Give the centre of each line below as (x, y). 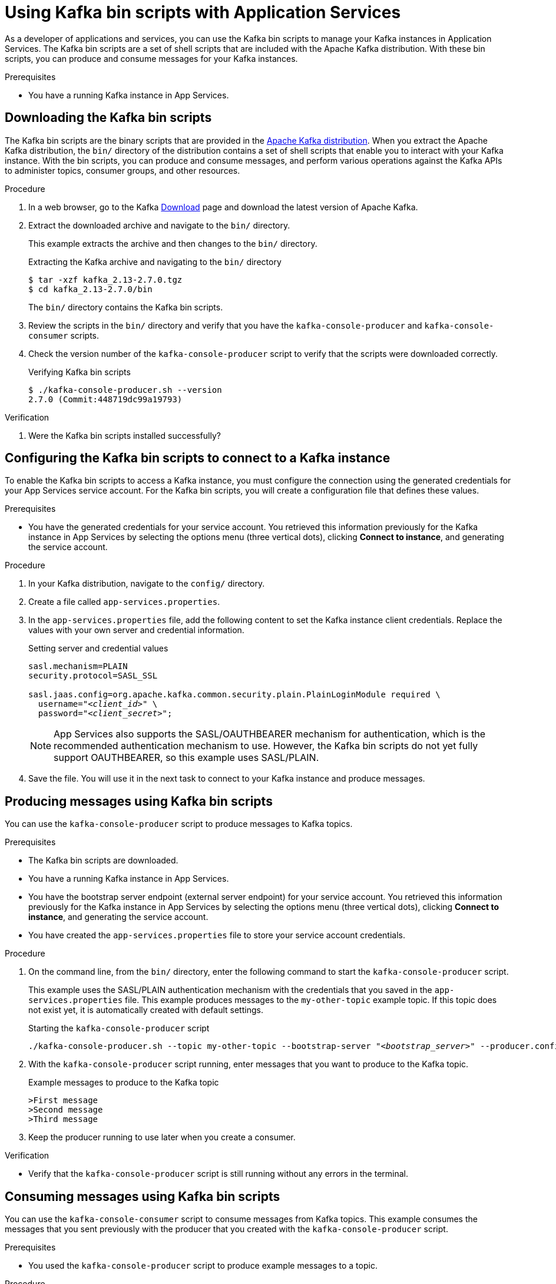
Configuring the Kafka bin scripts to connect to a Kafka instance (198, 458)
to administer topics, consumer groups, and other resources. (123, 170)
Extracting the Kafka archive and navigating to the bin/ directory (155, 262)
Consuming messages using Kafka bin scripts (143, 1196)
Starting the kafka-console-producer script (119, 1028)
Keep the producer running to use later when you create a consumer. (162, 1137)
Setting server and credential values (98, 648)
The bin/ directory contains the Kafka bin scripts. (126, 307)
